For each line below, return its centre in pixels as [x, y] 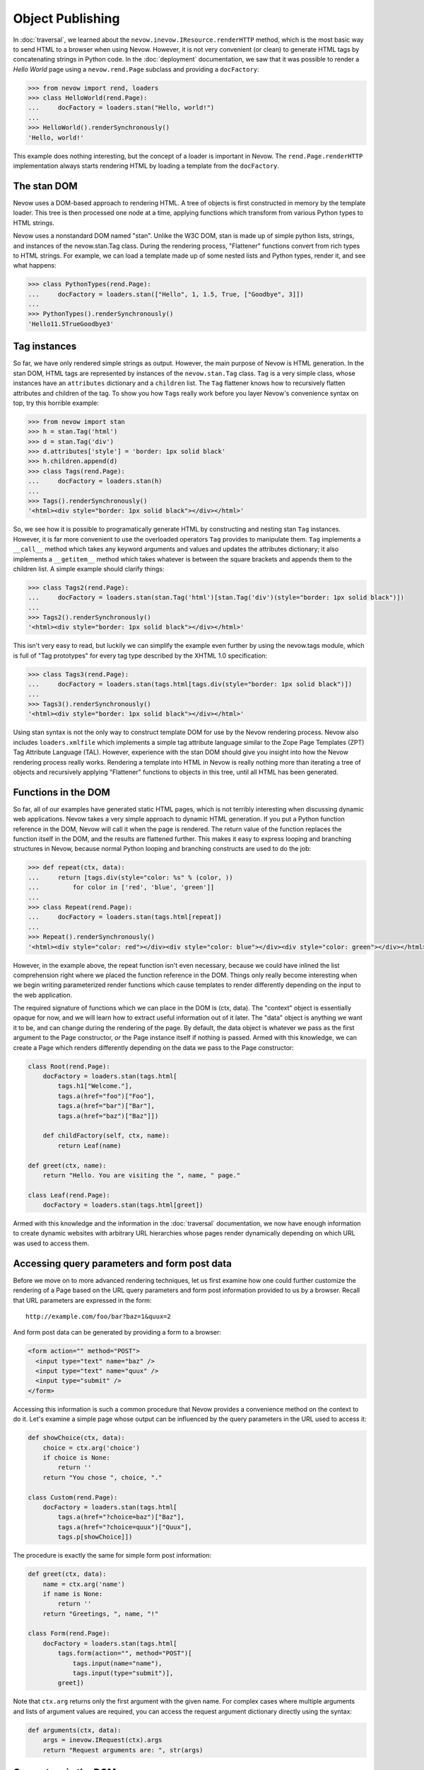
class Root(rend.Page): [69, 1066]
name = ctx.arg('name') [84, 1584]
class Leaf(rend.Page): [69, 1195]
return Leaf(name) [89, 1146]
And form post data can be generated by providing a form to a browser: [117, 1332]
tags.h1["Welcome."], [95, 1086]
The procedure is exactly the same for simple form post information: [112, 1555]
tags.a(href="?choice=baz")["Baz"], [121, 1517]
